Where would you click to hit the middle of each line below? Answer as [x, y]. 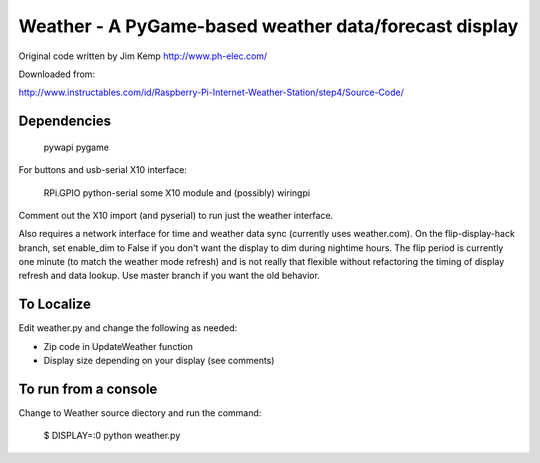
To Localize [55, 304]
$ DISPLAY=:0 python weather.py [112, 436]
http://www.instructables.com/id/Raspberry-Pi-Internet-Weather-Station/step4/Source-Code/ [211, 92]
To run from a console [88, 388]
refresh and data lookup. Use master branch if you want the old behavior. [169, 276]
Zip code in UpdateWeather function [118, 346]
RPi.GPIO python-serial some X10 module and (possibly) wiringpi [176, 192]
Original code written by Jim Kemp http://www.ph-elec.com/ [143, 56]
